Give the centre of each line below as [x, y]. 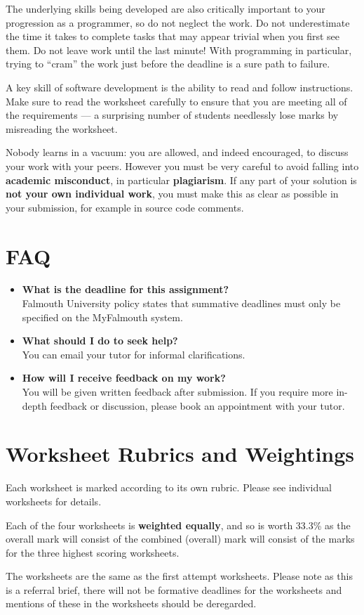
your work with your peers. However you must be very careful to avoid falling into [182, 166]
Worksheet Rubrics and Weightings [180, 454]
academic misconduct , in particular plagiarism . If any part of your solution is [181, 180]
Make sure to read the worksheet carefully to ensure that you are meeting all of [176, 101]
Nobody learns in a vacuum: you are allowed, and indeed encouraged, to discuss [177, 152]
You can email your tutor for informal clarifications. [134, 354]
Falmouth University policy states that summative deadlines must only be [181, 303]
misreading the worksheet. [62, 128]
